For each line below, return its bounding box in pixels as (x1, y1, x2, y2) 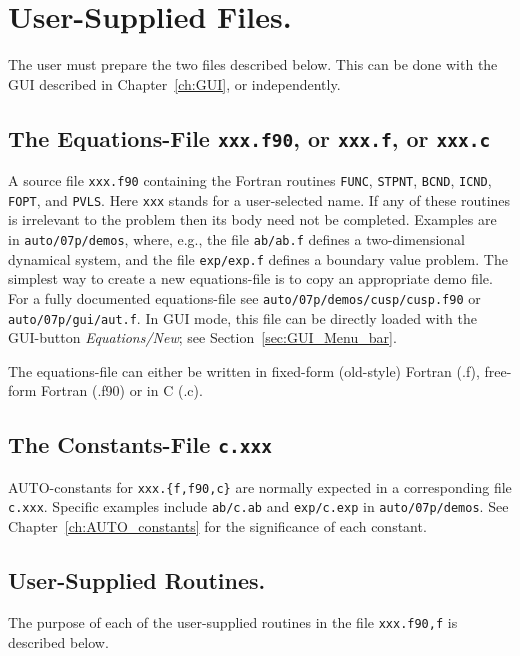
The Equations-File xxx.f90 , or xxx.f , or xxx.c (8, 122, 491, 153)
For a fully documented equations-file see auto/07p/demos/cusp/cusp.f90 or (8, 287, 481, 308)
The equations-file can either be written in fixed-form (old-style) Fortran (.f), (8, 360, 480, 381)
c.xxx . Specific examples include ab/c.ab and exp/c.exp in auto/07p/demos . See (8, 496, 509, 517)
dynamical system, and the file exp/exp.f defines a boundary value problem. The (8, 248, 508, 269)
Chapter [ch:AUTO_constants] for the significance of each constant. (8, 516, 427, 537)
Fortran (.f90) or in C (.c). (41, 380, 203, 401)
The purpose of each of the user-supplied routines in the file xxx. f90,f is (8, 611, 458, 632)
